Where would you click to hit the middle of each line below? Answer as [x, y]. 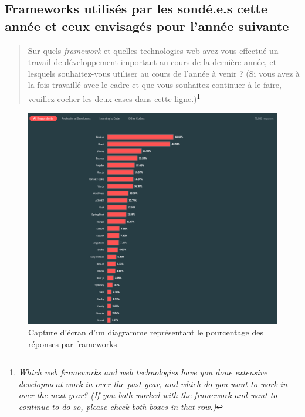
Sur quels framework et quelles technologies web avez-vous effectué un [153, 50]
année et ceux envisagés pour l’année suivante [147, 26]
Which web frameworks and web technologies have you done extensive [143, 372]
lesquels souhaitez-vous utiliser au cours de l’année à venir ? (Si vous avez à [164, 73]
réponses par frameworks [73, 343]
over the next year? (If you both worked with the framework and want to [148, 395]
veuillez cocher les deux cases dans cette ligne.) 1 [114, 97]
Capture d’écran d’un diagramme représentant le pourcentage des [146, 332]
